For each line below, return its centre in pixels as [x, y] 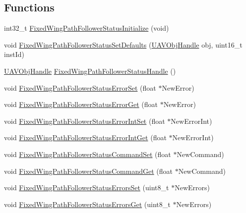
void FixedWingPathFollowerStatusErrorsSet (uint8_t [87, 187]
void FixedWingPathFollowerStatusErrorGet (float [81, 104]
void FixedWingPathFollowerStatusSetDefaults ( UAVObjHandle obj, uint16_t [123, 44]
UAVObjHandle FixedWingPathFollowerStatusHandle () [90, 71]
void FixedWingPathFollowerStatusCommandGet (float [88, 171]
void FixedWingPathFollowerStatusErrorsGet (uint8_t [87, 204]
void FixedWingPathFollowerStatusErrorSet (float [80, 87]
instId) [14, 54]
